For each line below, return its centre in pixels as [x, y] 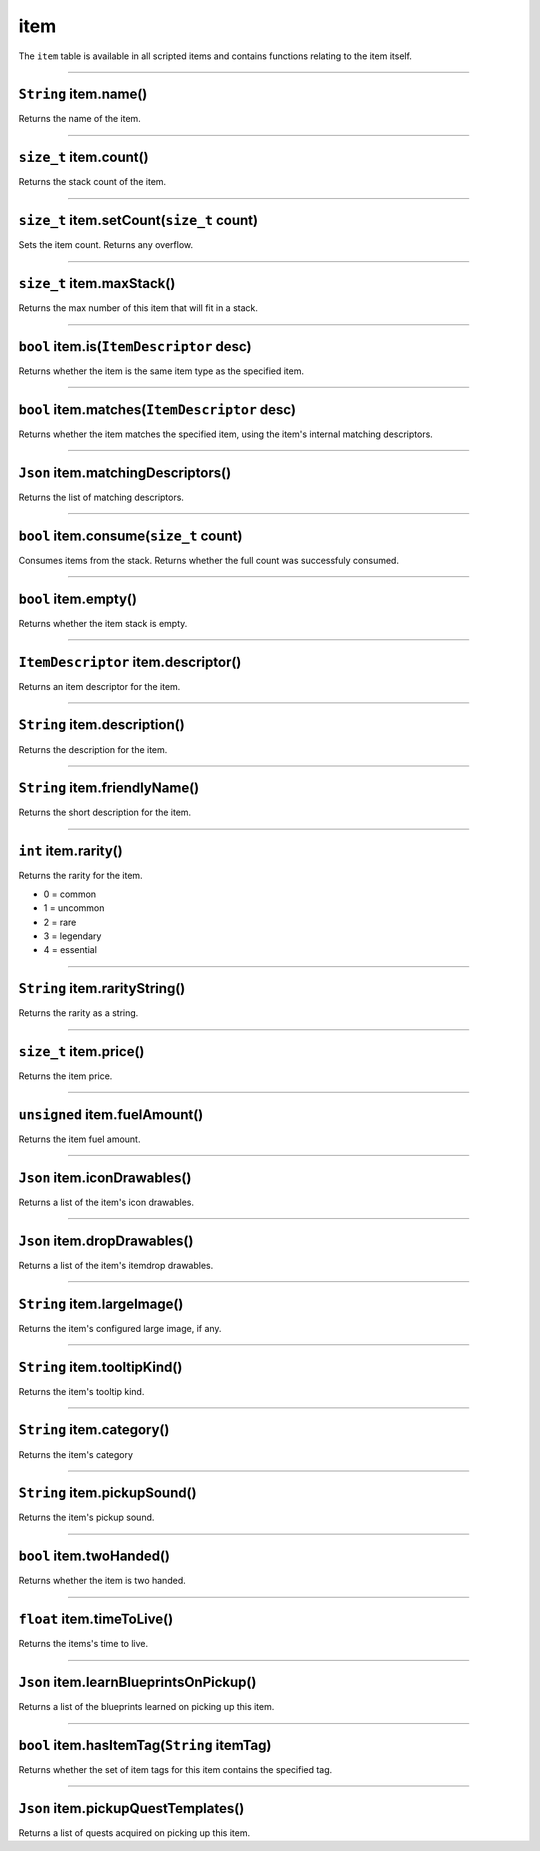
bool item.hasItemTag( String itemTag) [145, 1745]
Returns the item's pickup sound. [86, 1517]
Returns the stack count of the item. [92, 182]
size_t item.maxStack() [97, 283]
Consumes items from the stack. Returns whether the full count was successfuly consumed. [209, 560]
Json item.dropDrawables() [106, 1240]
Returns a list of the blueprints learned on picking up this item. [146, 1707]
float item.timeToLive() [96, 1619]
